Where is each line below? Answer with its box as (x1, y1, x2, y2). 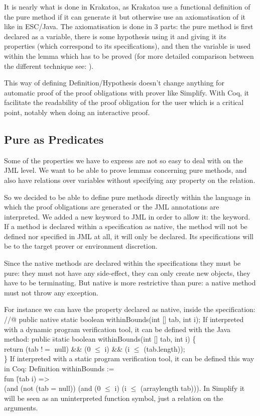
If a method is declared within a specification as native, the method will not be (4, 221, 247, 232)
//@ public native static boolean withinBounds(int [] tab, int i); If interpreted (4, 314, 244, 325)
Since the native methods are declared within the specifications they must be (4, 258, 241, 268)
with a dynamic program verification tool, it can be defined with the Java (4, 324, 231, 334)
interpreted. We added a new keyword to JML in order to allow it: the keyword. (4, 211, 250, 222)
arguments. (4, 402, 38, 413)
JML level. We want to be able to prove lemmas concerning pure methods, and (4, 165, 247, 175)
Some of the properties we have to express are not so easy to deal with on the (4, 155, 243, 165)
